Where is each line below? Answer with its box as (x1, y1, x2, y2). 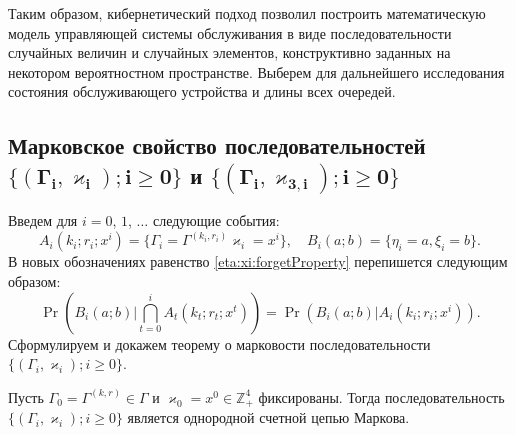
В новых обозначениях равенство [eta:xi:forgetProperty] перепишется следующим (8, 251, 508, 272)
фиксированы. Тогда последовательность (258, 386, 505, 407)
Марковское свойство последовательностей (8, 130, 426, 161)
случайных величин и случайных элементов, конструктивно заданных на (8, 42, 451, 63)
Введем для (8, 210, 78, 231)
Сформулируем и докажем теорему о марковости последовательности (8, 333, 431, 354)
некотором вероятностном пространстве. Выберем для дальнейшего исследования (8, 61, 505, 82)
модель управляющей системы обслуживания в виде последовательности (8, 22, 452, 43)
